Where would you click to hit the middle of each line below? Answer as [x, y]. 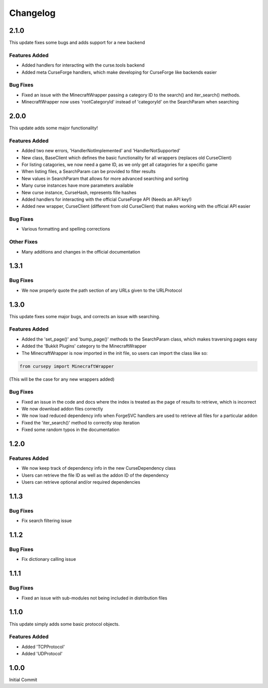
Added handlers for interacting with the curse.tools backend [83, 65]
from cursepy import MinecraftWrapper [67, 366]
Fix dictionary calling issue [49, 559]
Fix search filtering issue [47, 521]
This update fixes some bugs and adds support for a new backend [77, 43]
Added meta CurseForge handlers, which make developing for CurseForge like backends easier [119, 72]
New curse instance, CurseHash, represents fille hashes [79, 192]
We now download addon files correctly [62, 409]
